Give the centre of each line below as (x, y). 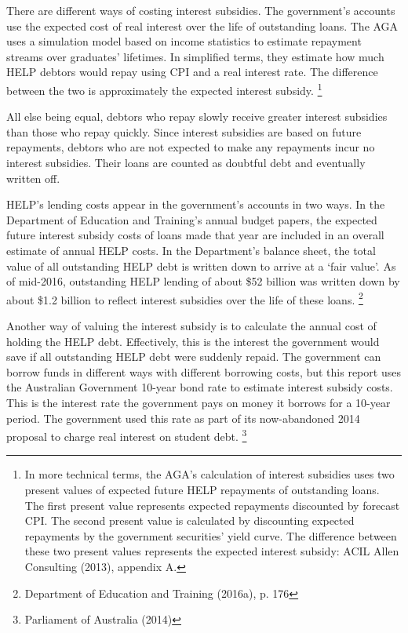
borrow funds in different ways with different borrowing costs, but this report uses (204, 371)
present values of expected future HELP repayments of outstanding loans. (202, 489)
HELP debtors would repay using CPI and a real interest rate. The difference (192, 72)
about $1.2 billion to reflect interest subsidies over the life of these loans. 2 (185, 298)
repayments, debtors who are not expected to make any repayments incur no (191, 147)
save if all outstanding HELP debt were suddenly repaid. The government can (194, 357)
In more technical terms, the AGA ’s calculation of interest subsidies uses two (209, 474)
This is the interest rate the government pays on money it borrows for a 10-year (199, 402)
